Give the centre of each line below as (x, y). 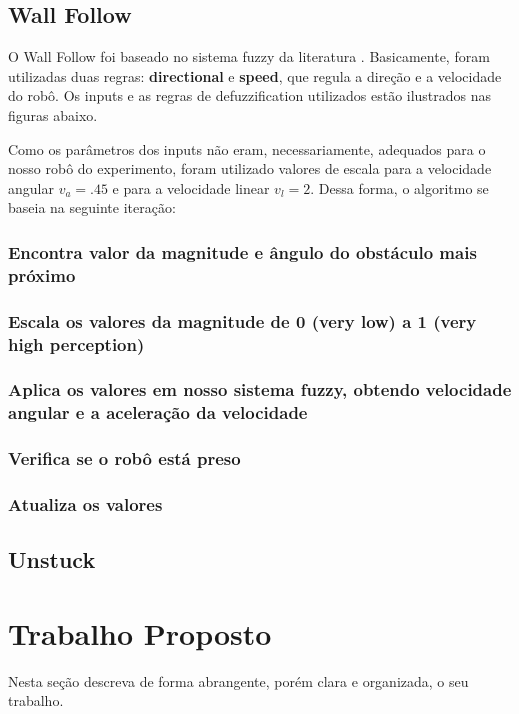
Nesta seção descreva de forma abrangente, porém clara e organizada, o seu (238, 680)
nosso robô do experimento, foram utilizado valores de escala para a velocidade (250, 168)
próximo (42, 274)
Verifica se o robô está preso (124, 458)
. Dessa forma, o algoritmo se (399, 187)
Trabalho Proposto (140, 632)
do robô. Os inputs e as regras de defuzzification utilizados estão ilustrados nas (250, 95)
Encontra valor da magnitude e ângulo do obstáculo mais (242, 251)
